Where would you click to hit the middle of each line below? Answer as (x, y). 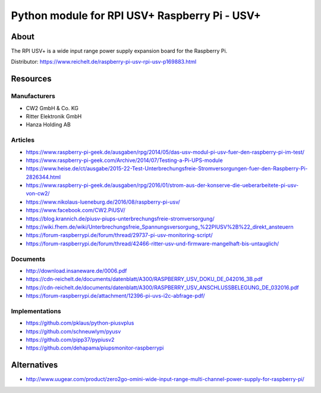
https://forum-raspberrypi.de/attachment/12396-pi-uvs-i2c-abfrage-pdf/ (115, 296)
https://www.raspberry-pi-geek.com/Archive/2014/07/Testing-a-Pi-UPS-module (124, 160)
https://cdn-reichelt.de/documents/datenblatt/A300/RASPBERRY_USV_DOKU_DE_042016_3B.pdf (144, 279)
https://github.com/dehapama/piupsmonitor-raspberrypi (95, 348)
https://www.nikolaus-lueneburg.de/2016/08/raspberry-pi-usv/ (103, 202)
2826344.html (43, 177)
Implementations (36, 311)
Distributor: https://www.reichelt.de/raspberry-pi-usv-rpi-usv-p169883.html (104, 62)
